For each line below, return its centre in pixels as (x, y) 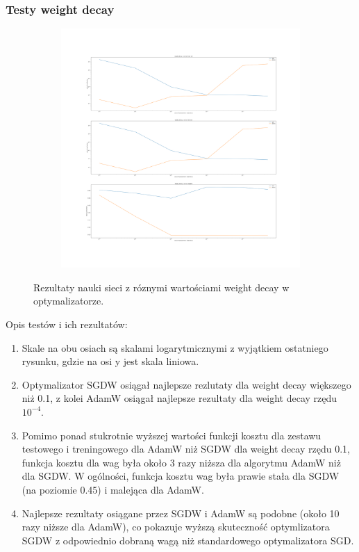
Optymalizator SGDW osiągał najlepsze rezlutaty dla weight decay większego (186, 384)
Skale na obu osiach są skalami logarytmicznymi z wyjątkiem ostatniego (175, 347)
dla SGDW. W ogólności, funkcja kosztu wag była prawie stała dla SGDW (181, 476)
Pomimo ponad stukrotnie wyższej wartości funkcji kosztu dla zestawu (172, 435)
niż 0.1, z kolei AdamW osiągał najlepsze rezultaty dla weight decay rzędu (179, 398)
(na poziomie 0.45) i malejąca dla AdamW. (113, 489)
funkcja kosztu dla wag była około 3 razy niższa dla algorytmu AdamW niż (181, 462)
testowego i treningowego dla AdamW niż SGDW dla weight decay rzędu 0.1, (186, 449)
